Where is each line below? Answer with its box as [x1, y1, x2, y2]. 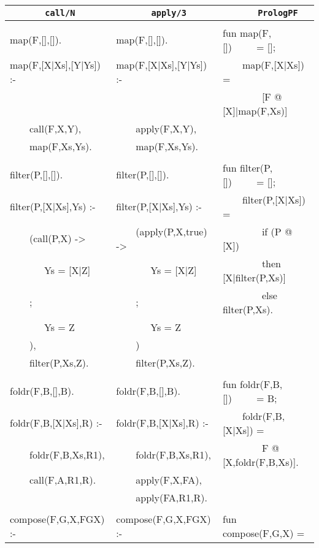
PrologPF [258, 7, 298, 18]
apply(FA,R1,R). [136, 490, 207, 504]
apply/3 [151, 7, 186, 18]
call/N [45, 7, 75, 18]
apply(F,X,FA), [136, 472, 202, 487]
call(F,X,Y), [29, 121, 82, 135]
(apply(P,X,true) [136, 224, 207, 238]
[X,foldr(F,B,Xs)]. [222, 454, 299, 469]
